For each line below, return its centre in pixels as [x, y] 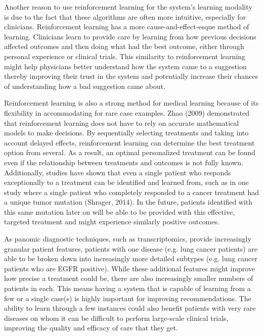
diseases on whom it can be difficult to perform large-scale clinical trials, [116, 318]
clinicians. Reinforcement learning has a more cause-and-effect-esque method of [127, 27]
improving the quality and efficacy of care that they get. [91, 328]
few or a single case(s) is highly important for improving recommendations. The [128, 298]
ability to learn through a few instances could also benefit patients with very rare [130, 308]
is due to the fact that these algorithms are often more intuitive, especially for [125, 16]
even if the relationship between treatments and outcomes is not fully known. [124, 162]
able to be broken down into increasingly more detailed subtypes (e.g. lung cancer [131, 258]
